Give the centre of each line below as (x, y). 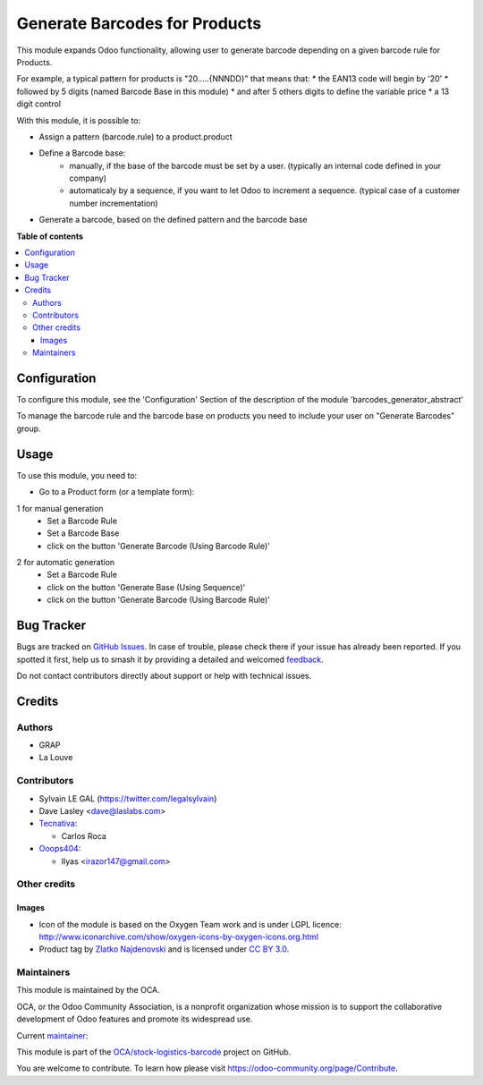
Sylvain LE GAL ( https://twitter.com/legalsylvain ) (128, 798)
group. (29, 428)
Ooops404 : (60, 849)
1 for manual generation (60, 508)
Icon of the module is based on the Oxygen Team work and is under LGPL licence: (190, 924)
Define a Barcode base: (82, 153)
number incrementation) (114, 203)
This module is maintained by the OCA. (88, 990)
